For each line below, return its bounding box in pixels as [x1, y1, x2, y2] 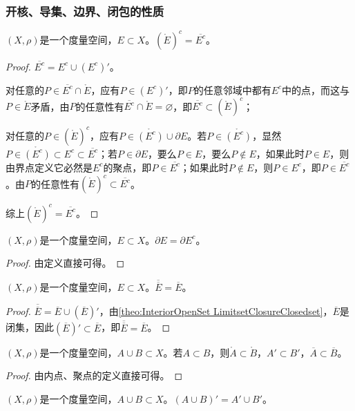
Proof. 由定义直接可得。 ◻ [6, 256, 125, 270]
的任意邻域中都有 [193, 82, 271, 97]
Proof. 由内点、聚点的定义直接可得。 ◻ [6, 368, 183, 383]
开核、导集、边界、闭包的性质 [6, 2, 164, 19]
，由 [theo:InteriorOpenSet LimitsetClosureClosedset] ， [99, 304, 333, 318]
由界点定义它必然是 [6, 160, 93, 174]
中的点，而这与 [282, 82, 350, 97]
